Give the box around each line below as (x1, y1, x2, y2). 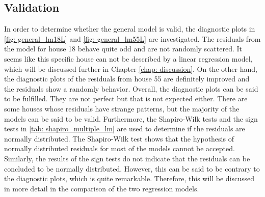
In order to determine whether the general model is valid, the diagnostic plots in (4, 23, 255, 34)
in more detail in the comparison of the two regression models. (4, 183, 199, 193)
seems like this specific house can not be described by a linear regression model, (4, 53, 253, 64)
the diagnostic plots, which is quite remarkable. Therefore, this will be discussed (4, 173, 255, 184)
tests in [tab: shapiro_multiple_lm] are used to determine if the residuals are (4, 123, 245, 134)
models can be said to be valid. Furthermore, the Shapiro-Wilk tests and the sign (4, 113, 258, 124)
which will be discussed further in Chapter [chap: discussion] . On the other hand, (4, 63, 257, 74)
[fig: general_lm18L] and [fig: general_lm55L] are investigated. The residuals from (4, 33, 261, 44)
